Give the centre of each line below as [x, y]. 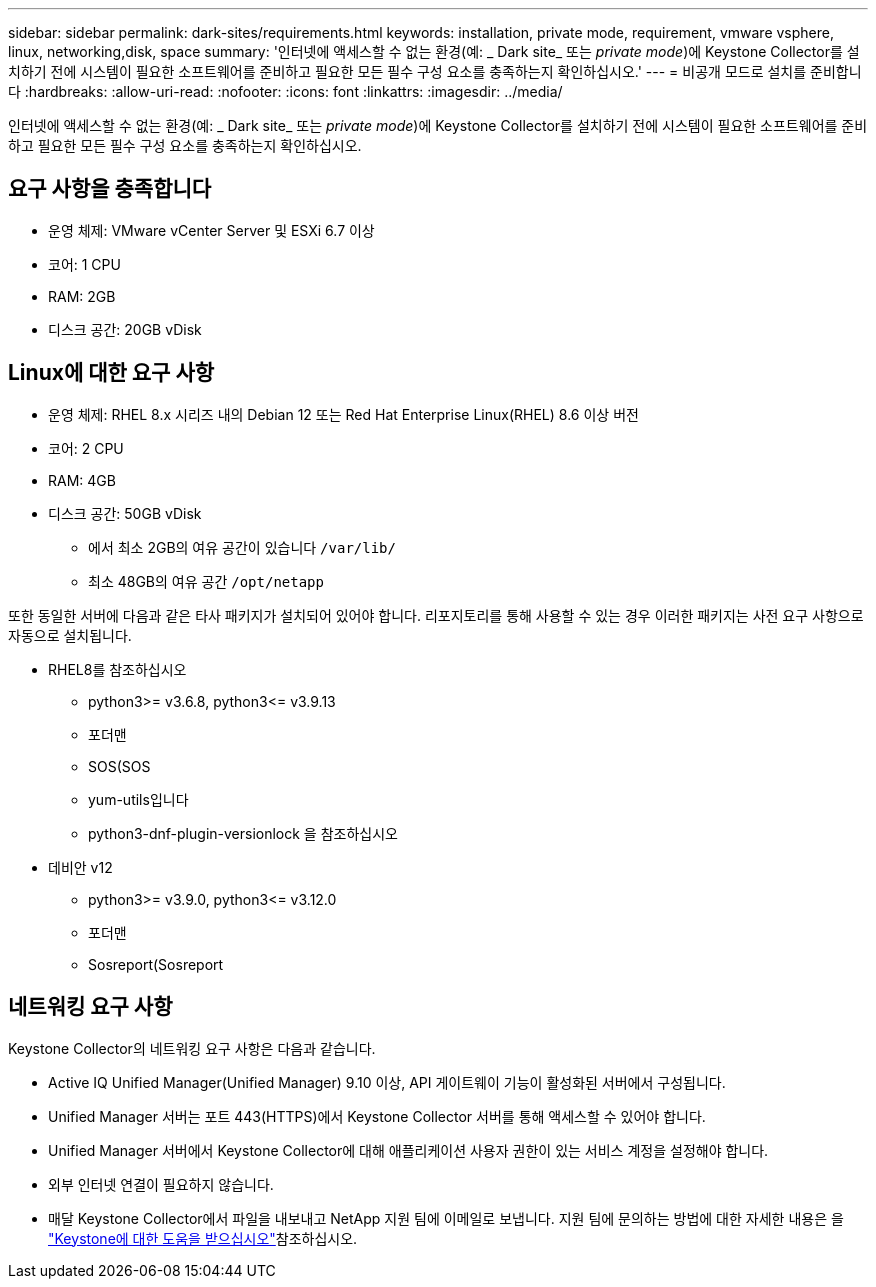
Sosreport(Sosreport [156, 964]
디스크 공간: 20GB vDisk [125, 329]
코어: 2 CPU [86, 448]
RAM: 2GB [82, 296]
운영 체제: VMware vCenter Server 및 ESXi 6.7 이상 [211, 230]
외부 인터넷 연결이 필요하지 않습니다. [161, 1184]
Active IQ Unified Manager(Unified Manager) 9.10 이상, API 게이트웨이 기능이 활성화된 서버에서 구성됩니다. [387, 1082]
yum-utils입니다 [138, 799]
